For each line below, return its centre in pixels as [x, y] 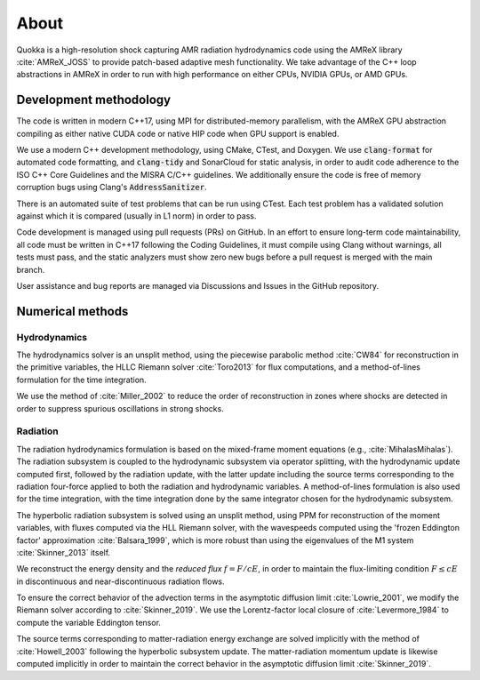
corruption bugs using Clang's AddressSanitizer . [112, 188]
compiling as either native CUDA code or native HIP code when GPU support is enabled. [178, 133]
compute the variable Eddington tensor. [89, 622]
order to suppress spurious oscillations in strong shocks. [120, 408]
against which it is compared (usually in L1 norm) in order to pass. [136, 216]
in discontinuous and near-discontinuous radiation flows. [121, 581]
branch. [31, 269]
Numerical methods [72, 311]
